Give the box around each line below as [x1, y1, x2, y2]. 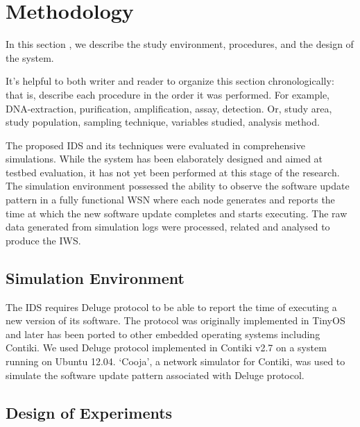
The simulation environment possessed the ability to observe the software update [6, 178, 350, 193]
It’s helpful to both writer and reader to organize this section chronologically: [6, 74, 334, 88]
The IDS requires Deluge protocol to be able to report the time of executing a [6, 299, 337, 314]
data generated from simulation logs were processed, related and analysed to [6, 219, 330, 234]
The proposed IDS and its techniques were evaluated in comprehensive [6, 137, 305, 152]
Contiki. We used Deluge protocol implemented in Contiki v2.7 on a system [6, 340, 327, 355]
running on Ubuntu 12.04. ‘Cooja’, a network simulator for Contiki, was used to [6, 354, 345, 369]
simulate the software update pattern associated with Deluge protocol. [6, 367, 305, 382]
